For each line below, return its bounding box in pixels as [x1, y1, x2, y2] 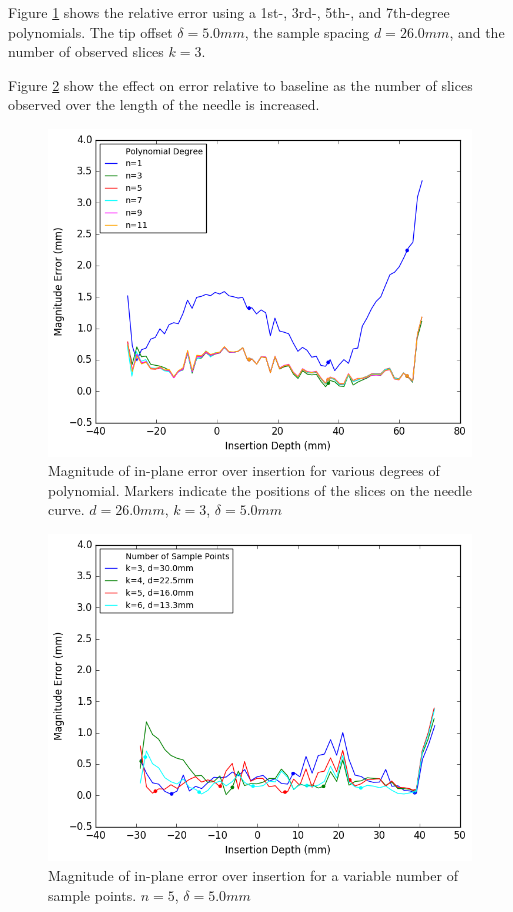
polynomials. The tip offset [8, 21, 173, 42]
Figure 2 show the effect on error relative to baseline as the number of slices [8, 74, 473, 95]
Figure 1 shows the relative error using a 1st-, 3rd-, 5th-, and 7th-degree [8, 2, 450, 22]
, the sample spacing [244, 21, 370, 42]
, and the [449, 21, 505, 42]
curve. [48, 499, 85, 520]
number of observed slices [8, 41, 164, 62]
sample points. [48, 884, 137, 905]
